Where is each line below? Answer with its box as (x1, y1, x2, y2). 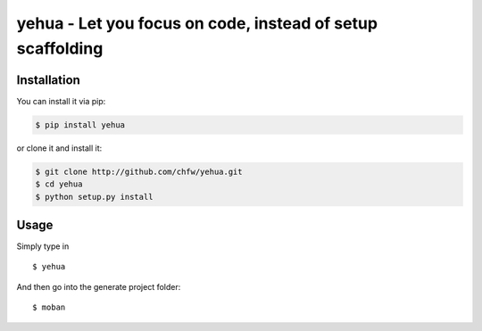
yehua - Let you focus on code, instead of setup (16, 13, 378, 33)
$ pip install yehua (35, 120, 125, 129)
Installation (16, 72, 80, 87)
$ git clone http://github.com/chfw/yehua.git (35, 166, 243, 177)
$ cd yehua (35, 179, 83, 189)
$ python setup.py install (35, 192, 154, 202)
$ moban (32, 302, 66, 312)
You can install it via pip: (16, 95, 106, 106)
